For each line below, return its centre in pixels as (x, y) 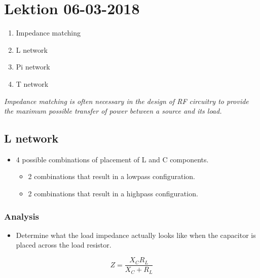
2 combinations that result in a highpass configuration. (113, 194)
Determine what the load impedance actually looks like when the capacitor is (136, 235)
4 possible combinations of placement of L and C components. (112, 159)
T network (32, 83)
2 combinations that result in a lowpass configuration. (112, 176)
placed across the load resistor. (64, 245)
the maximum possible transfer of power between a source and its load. (113, 111)
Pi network (33, 67)
